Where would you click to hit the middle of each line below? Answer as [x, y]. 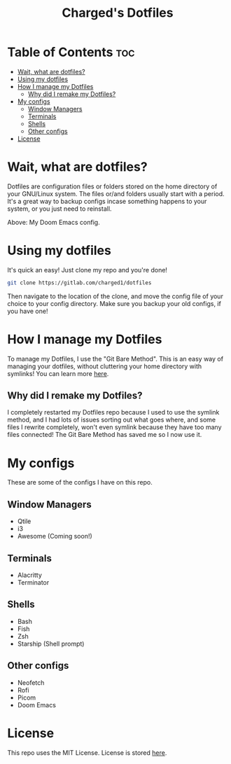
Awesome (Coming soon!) [55, 536]
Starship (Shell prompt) [51, 644]
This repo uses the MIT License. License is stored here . [87, 752]
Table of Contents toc [71, 52]
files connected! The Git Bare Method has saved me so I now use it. [105, 435]
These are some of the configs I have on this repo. [80, 482]
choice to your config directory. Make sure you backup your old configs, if [114, 303]
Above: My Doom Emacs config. [54, 222]
